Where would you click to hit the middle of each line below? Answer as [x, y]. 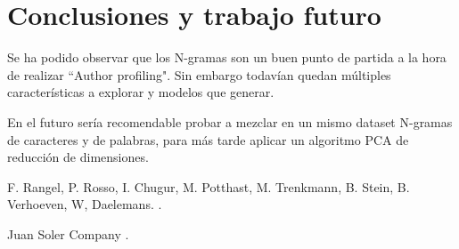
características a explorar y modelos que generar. [141, 92]
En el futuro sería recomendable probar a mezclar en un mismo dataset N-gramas [230, 121]
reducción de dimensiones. [78, 157]
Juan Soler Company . [68, 233]
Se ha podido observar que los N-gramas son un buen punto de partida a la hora [227, 57]
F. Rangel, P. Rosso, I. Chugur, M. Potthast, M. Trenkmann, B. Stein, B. [209, 186]
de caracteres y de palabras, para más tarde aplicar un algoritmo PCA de [208, 139]
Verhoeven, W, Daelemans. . [85, 204]
